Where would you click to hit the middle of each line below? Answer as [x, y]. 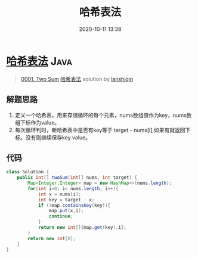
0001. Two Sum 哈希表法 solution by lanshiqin [77, 79]
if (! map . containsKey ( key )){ [74, 205]
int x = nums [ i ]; [60, 194]
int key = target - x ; [66, 200]
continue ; [61, 216]
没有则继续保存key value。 [58, 137]
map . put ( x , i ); [66, 211]
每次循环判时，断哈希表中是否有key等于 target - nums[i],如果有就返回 [100, 130]
